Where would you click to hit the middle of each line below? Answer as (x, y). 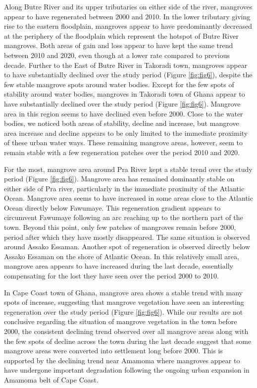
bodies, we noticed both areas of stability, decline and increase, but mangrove (122, 123)
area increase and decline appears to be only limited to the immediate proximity (126, 133)
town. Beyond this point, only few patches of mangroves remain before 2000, (120, 227)
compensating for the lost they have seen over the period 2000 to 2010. (111, 276)
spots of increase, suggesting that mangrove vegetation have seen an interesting (124, 302)
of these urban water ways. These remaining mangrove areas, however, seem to (123, 142)
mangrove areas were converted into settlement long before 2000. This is (113, 351)
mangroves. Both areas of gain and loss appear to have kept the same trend (119, 45)
